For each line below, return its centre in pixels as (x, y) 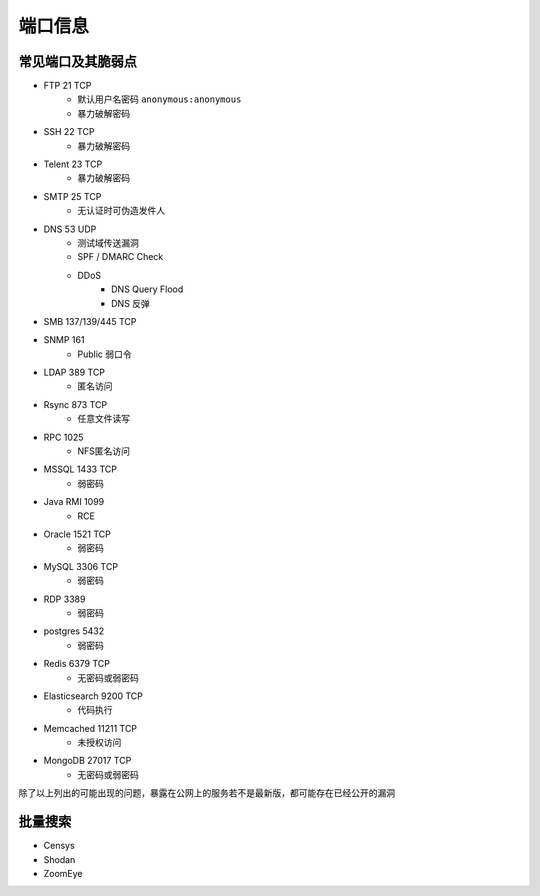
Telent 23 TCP (73, 164)
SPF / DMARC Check (120, 257)
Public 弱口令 (104, 354)
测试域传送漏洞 (108, 242)
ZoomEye (63, 873)
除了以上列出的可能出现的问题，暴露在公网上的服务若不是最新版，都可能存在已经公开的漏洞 (206, 793)
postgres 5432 (74, 631)
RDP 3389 (64, 599)
